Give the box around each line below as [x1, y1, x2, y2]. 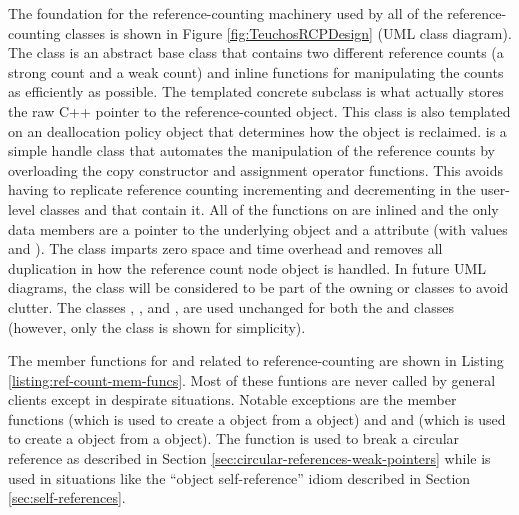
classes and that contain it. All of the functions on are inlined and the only [39, 198, 499, 219]
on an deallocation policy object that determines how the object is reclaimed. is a [8, 120, 507, 141]
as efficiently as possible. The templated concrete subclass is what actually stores [8, 81, 504, 102]
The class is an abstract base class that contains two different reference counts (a [8, 42, 504, 63]
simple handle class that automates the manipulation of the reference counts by [8, 140, 495, 161]
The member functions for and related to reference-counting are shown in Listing [8, 350, 504, 371]
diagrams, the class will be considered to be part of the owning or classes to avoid [8, 277, 509, 298]
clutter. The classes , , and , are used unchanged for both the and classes [8, 296, 454, 317]
